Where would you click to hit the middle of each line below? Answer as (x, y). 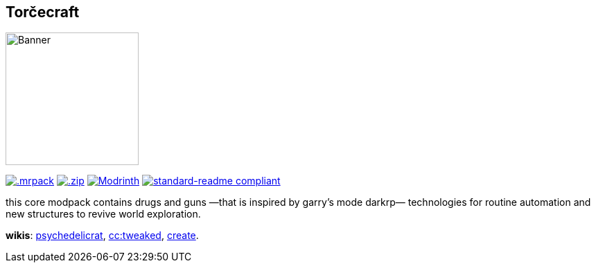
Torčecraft (43, 12)
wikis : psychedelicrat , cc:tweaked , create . (102, 236)
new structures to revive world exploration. (103, 214)
